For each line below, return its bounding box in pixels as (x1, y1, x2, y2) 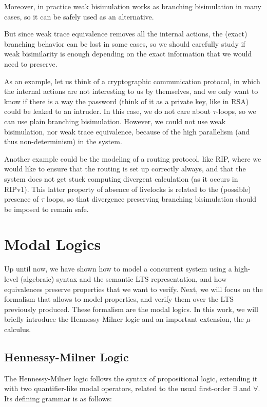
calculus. (4, 323, 31, 334)
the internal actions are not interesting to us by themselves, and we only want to (4, 86, 258, 96)
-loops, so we (216, 106, 256, 117)
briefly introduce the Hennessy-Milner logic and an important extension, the (4, 314, 244, 324)
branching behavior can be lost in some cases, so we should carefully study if (4, 38, 245, 49)
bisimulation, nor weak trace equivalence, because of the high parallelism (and (4, 126, 250, 137)
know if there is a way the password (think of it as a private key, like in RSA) (4, 95, 249, 106)
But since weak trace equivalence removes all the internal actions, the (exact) (4, 28, 247, 39)
